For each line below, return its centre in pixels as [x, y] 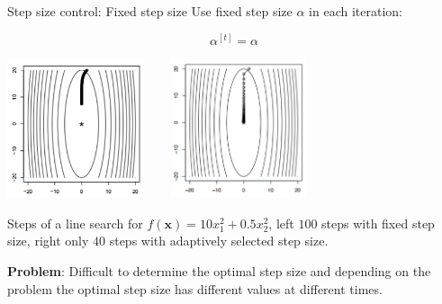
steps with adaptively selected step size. [219, 241]
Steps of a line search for [75, 223]
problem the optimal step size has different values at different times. [195, 288]
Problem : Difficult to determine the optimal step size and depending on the [219, 270]
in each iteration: [356, 11]
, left [281, 223]
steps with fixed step [378, 223]
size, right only [48, 241]
